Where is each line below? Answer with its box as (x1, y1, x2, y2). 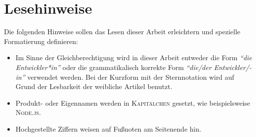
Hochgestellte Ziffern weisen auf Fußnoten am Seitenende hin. (15, 123, 201, 134)
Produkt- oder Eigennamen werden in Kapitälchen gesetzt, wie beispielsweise (15, 97, 251, 108)
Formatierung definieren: (4, 36, 78, 46)
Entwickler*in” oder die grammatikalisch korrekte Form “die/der (15, 62, 212, 72)
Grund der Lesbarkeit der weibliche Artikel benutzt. (15, 81, 173, 91)
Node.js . (15, 107, 41, 117)
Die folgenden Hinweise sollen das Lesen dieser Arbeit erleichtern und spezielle (4, 26, 241, 37)
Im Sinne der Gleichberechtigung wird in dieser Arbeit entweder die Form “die (15, 52, 252, 63)
